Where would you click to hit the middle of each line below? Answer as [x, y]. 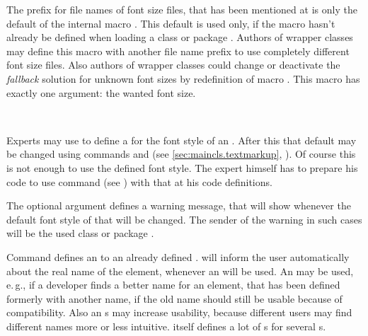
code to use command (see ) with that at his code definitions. [139, 181]
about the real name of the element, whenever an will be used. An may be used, [180, 271]
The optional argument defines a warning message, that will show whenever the [179, 205]
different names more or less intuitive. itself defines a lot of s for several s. [166, 326]
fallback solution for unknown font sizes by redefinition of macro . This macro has [183, 78]
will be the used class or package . [80, 233]
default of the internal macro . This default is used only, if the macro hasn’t [171, 23]
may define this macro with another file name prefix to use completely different [178, 51]
